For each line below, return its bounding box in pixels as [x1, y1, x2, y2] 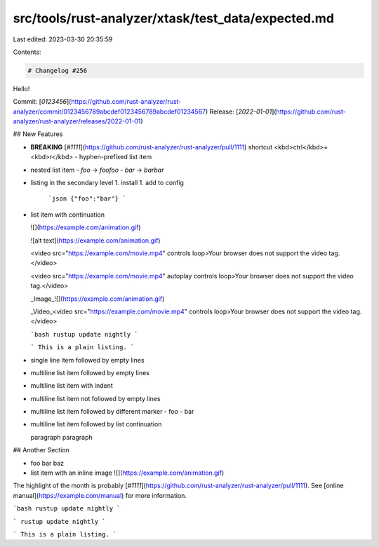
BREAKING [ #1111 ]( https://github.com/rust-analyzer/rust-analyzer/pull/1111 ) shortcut [30, 142, 273, 151]
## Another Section [13, 446, 70, 454]
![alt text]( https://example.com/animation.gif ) [30, 236, 161, 245]
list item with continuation [30, 210, 105, 219]
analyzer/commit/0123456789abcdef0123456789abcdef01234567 [13, 107, 206, 116]
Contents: [13, 48, 41, 56]
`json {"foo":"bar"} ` [48, 195, 126, 203]
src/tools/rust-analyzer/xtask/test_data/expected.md [13, 11, 335, 26]
